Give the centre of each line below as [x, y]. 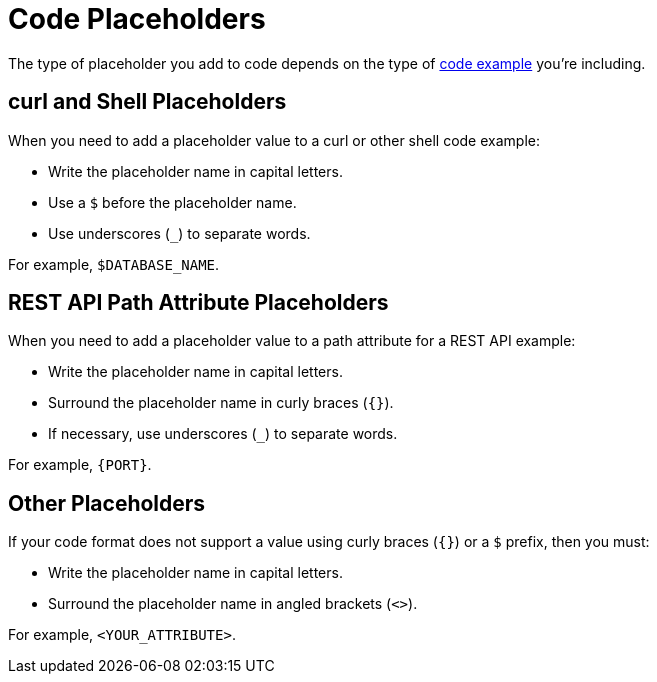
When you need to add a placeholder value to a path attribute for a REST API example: [292, 341]
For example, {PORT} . [80, 465]
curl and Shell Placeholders [147, 102]
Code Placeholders [137, 19]
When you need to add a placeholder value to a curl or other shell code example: [274, 140]
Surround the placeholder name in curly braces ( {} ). [221, 403]
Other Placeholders [107, 503]
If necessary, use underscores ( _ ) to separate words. [223, 434]
